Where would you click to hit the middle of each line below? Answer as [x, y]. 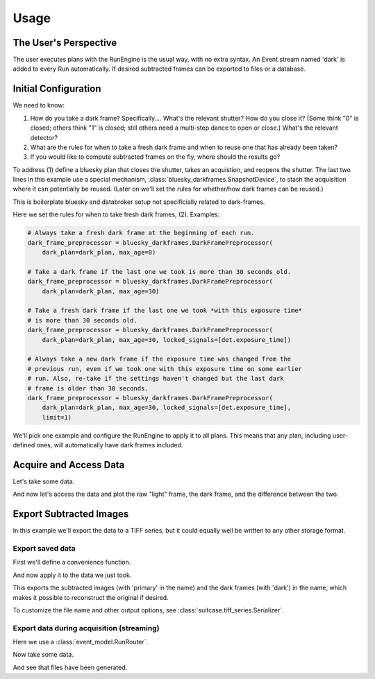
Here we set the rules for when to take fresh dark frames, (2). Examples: [116, 214]
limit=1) [57, 417]
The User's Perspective [65, 43]
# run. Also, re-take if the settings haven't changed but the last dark [156, 379]
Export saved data [44, 549]
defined [24, 445]
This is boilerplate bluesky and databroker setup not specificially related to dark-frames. [139, 202]
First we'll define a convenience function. [72, 562]
